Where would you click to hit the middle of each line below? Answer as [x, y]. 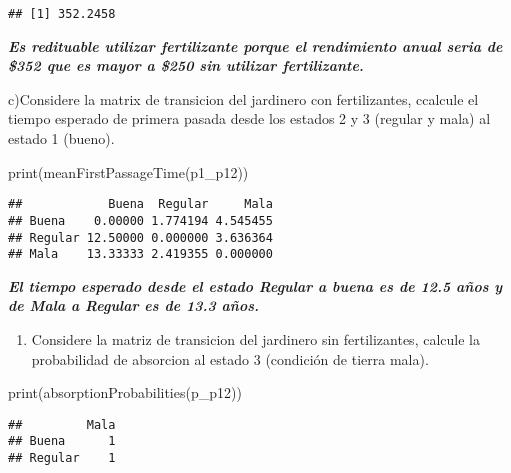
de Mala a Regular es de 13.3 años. [133, 305]
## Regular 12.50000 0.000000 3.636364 [140, 237]
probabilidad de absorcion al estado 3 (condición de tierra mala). [230, 358]
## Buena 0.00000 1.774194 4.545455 [140, 220]
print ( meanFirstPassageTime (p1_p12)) [128, 171]
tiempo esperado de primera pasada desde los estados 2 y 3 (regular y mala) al [249, 118]
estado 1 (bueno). [61, 138]
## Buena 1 [62, 441]
